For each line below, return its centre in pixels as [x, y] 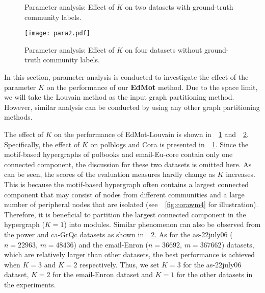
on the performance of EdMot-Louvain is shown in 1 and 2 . [151, 134]
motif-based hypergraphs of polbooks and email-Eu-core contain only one [118, 154]
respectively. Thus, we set [120, 264]
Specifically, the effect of [42, 144]
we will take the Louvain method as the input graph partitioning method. [119, 97]
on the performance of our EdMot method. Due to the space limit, [152, 87]
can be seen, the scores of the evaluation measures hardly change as [110, 174]
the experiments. [30, 284]
